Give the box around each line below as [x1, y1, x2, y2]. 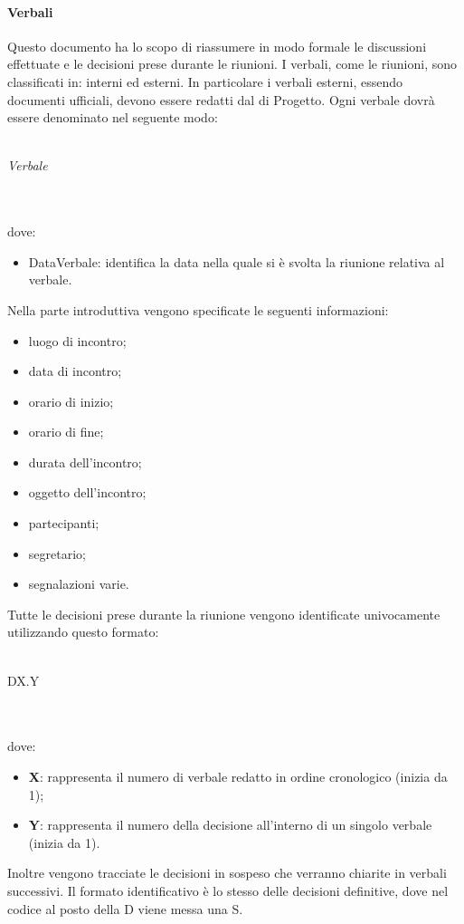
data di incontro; [28, 361, 122, 380]
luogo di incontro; [28, 331, 127, 350]
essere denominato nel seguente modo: [7, 108, 218, 127]
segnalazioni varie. [28, 574, 129, 593]
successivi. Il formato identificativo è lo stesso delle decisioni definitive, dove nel [7, 881, 449, 900]
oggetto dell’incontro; [28, 483, 147, 502]
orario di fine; [28, 422, 104, 441]
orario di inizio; [28, 391, 114, 410]
